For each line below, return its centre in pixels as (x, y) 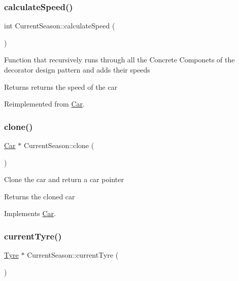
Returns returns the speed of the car (61, 86)
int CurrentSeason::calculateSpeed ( (60, 26)
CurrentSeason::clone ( (59, 145)
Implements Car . (30, 213)
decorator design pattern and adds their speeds (77, 69)
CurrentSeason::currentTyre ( (73, 255)
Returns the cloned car (40, 196)
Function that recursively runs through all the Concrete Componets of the (119, 60)
